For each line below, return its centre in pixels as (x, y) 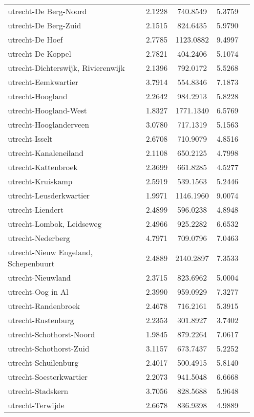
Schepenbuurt (31, 263)
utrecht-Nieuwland (39, 277)
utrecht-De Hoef (35, 39)
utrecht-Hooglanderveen (49, 124)
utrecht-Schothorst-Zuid (49, 348)
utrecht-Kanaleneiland (46, 153)
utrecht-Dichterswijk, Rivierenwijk (66, 68)
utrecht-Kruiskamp (40, 181)
